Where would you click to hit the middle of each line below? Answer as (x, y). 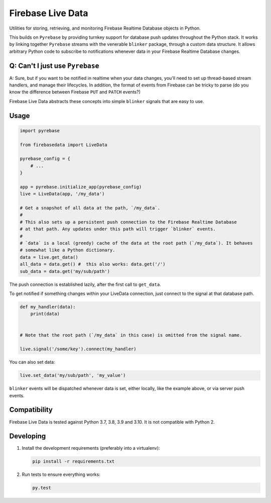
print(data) (45, 314)
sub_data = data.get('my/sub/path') (65, 271)
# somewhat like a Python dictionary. (67, 250)
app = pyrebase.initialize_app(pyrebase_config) (81, 187)
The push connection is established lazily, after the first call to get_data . (85, 284)
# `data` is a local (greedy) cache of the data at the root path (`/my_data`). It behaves (136, 243)
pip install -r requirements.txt (74, 462)
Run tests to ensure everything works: (61, 474)
